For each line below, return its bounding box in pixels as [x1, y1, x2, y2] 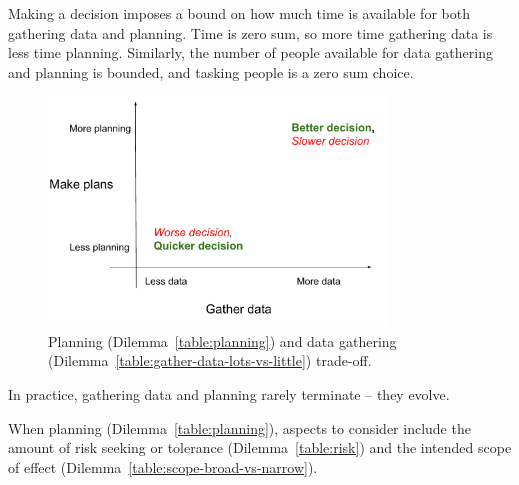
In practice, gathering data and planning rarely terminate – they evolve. [8, 383, 450, 404]
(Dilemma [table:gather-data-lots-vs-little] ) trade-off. [48, 350, 372, 371]
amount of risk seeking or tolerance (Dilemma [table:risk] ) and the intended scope [8, 437, 512, 458]
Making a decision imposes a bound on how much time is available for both [8, 3, 470, 23]
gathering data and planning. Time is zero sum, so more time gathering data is [8, 22, 493, 43]
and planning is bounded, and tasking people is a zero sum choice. [8, 61, 414, 82]
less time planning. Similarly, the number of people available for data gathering [8, 42, 493, 63]
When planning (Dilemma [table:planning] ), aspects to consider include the [8, 417, 471, 438]
